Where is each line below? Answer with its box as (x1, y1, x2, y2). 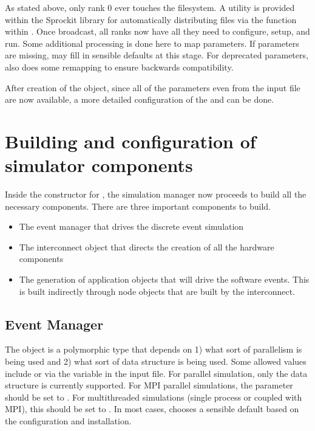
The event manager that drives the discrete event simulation (19, 220, 244, 233)
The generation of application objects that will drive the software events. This (19, 273, 310, 286)
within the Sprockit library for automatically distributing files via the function (5, 13, 297, 26)
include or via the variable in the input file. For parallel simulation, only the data (5, 367, 308, 379)
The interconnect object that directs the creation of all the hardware (19, 240, 274, 253)
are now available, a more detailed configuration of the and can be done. (5, 93, 274, 106)
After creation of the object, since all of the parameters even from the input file (5, 81, 300, 94)
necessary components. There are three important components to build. (5, 199, 271, 212)
